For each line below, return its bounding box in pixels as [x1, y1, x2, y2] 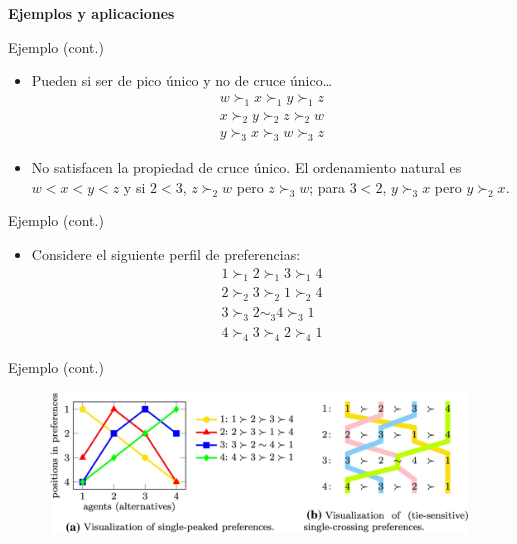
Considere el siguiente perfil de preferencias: [31, 244, 301, 265]
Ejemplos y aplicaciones [8, 3, 175, 23]
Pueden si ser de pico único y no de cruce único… [31, 70, 333, 91]
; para [309, 176, 346, 197]
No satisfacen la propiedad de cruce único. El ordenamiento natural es [31, 157, 462, 178]
